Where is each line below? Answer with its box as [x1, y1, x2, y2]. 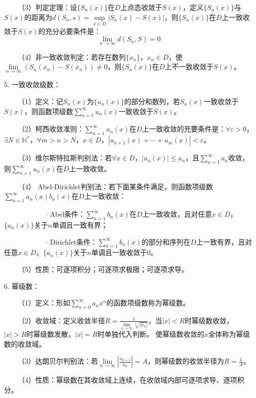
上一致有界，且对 [196, 236, 252, 247]
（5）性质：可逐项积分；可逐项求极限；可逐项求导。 [17, 264, 188, 274]
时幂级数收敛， [184, 315, 234, 325]
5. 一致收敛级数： [4, 79, 61, 90]
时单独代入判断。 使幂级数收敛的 [97, 329, 204, 339]
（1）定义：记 [17, 96, 63, 107]
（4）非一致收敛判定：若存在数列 [17, 51, 126, 62]
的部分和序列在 [142, 236, 191, 247]
